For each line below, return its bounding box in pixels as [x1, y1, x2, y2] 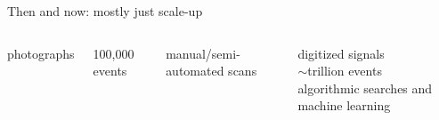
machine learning [297, 96, 391, 115]
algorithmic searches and [297, 78, 433, 97]
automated [166, 61, 224, 80]
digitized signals [297, 44, 385, 62]
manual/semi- [166, 44, 240, 62]
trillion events [307, 61, 382, 80]
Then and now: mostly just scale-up [7, 2, 203, 20]
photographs [7, 44, 75, 62]
